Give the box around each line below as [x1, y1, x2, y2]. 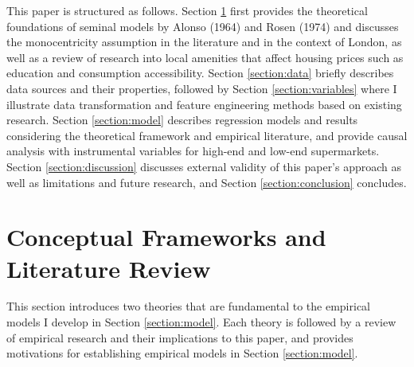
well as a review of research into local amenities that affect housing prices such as [6, 49, 404, 65]
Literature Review [6, 252, 211, 284]
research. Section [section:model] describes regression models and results [6, 111, 358, 128]
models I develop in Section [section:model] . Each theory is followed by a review [6, 314, 396, 330]
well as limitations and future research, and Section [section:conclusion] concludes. [6, 174, 407, 190]
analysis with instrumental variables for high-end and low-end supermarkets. [6, 143, 380, 159]
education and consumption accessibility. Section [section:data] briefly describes [6, 64, 394, 81]
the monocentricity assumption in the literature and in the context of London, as [6, 33, 402, 50]
